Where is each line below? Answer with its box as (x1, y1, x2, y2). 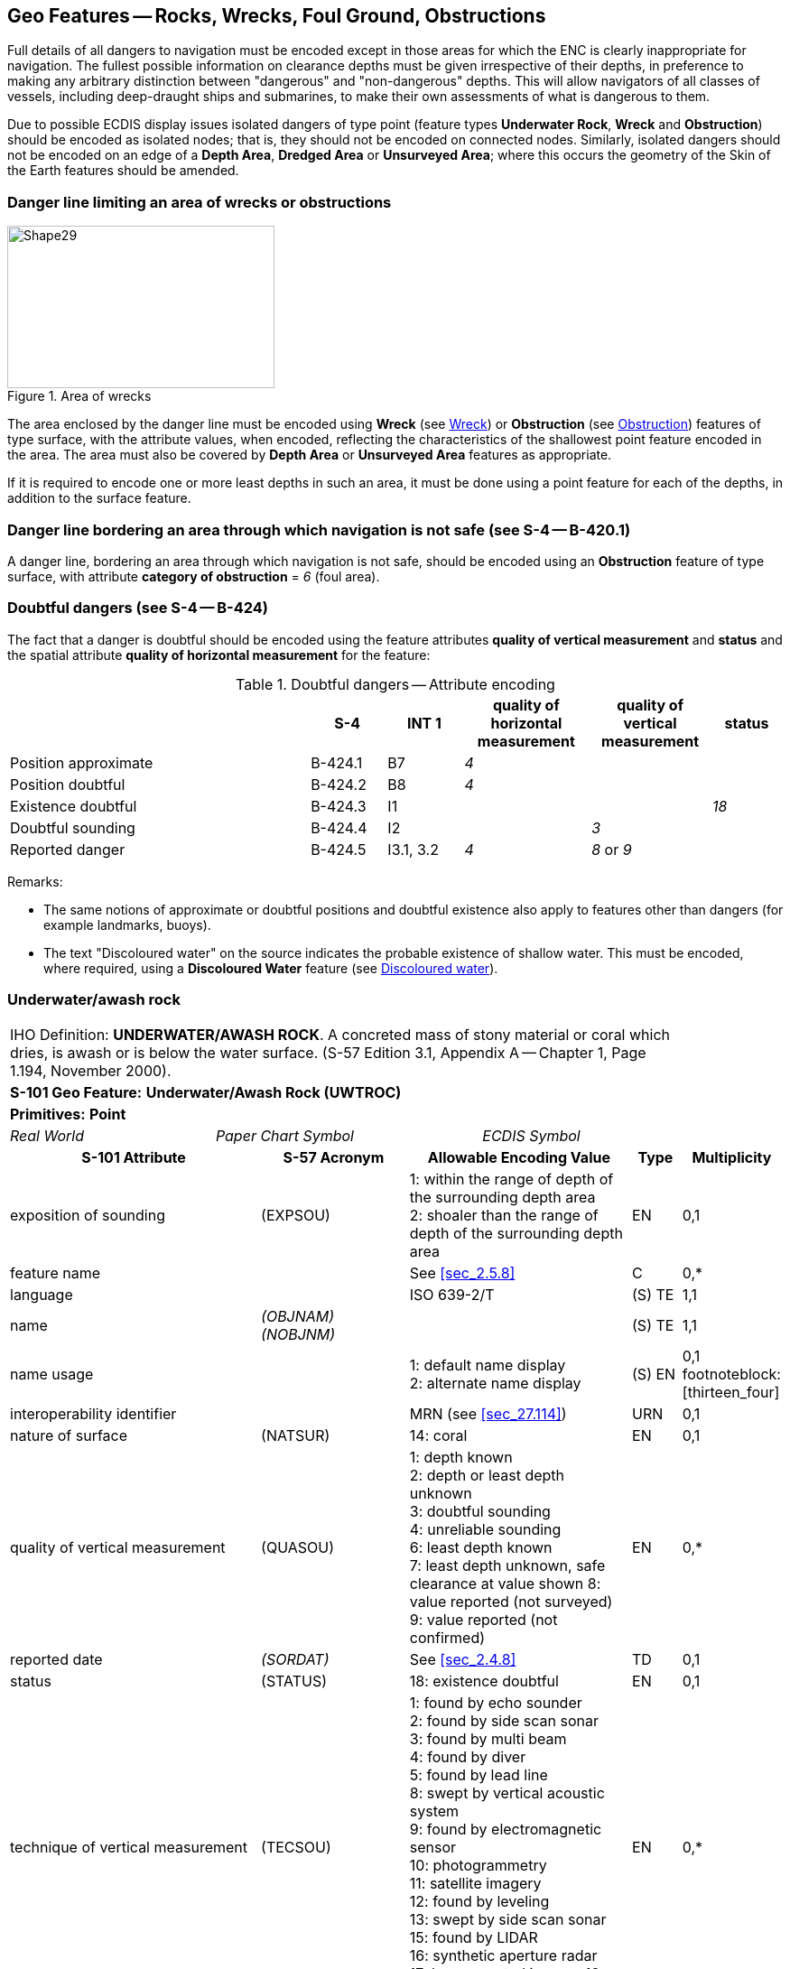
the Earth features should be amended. (7, 163, 239, 179)
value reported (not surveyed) (409, 1593, 613, 1611)
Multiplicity (692, 1148, 772, 1167)
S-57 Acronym (283, 1148, 385, 1167)
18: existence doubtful (409, 1672, 559, 1691)
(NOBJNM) (261, 1325, 336, 1344)
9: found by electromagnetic (409, 1820, 602, 1839)
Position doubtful (10, 775, 125, 794)
